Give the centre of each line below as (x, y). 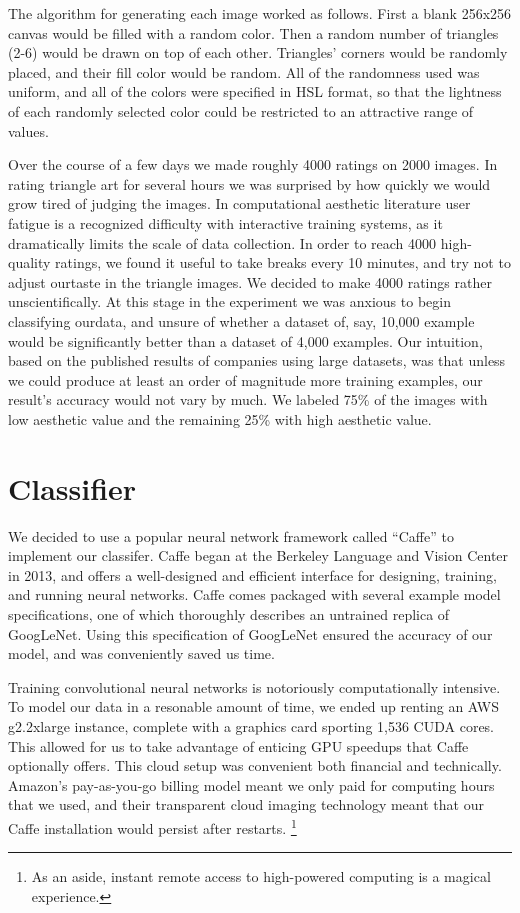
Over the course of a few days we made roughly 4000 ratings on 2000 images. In (253, 164)
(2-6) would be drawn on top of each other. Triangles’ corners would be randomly (258, 52)
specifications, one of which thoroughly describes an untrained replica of (229, 613)
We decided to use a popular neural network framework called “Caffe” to (231, 535)
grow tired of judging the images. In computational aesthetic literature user (239, 203)
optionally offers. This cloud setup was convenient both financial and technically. (255, 765)
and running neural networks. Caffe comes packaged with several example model (254, 594)
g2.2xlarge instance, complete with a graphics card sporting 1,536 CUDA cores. (251, 725)
